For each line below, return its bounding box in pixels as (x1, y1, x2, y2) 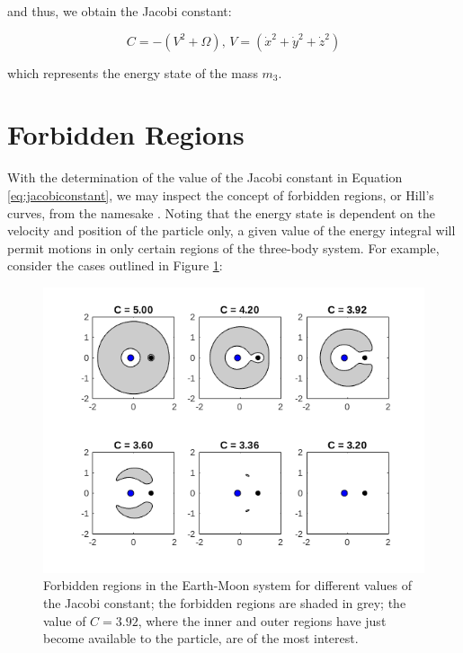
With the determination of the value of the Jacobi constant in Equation (7, 168, 403, 187)
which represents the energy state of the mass (7, 63, 258, 82)
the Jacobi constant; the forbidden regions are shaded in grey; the (43, 594, 406, 613)
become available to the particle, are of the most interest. (43, 629, 359, 648)
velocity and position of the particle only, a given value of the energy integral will (7, 221, 456, 240)
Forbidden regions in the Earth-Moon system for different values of (43, 576, 413, 595)
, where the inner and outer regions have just (138, 611, 387, 630)
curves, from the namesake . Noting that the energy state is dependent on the (7, 203, 436, 222)
